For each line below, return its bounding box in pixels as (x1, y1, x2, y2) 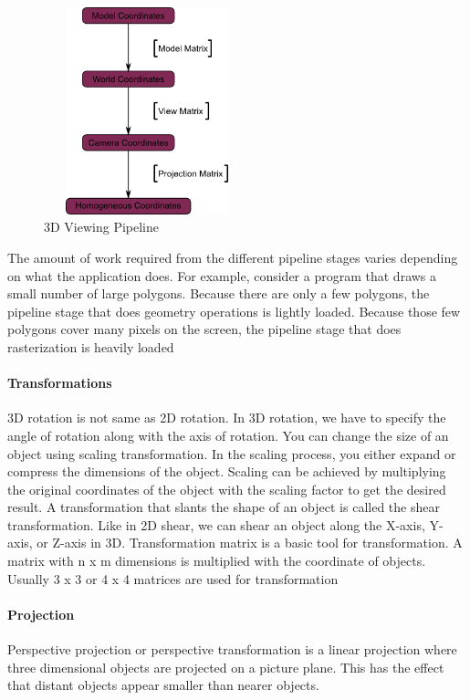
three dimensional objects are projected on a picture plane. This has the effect (7, 657, 444, 676)
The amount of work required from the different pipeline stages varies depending (7, 247, 458, 266)
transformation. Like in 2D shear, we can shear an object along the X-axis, (7, 515, 425, 534)
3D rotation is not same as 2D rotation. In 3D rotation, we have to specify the (7, 408, 446, 427)
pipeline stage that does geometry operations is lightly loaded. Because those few (7, 301, 461, 320)
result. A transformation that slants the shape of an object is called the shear (7, 497, 440, 517)
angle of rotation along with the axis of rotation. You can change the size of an (7, 425, 449, 444)
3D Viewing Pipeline (44, 217, 160, 236)
